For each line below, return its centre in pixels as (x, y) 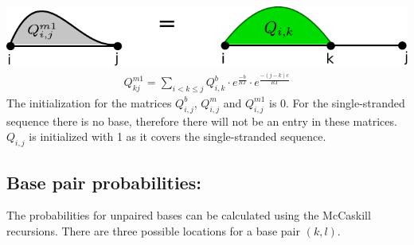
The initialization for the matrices (89, 102)
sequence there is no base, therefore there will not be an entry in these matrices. (202, 121)
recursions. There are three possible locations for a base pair (153, 230)
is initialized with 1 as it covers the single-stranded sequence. (178, 136)
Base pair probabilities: (104, 182)
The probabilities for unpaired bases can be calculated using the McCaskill (189, 215)
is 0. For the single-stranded (337, 102)
